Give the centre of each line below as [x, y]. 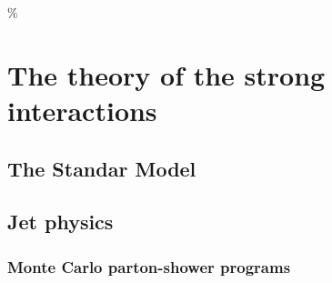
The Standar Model [102, 168]
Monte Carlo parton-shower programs [149, 266]
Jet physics [60, 222]
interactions [82, 110]
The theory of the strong [166, 74]
